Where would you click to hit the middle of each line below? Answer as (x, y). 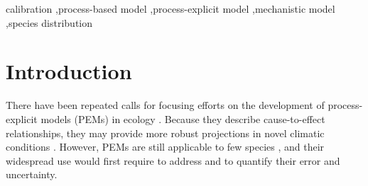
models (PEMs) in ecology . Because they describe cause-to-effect (183, 118)
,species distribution (49, 22)
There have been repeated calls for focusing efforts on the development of (165, 105)
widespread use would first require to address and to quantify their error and (173, 160)
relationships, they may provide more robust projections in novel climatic (165, 133)
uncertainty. (32, 174)
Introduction (69, 71)
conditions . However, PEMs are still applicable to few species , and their (165, 147)
